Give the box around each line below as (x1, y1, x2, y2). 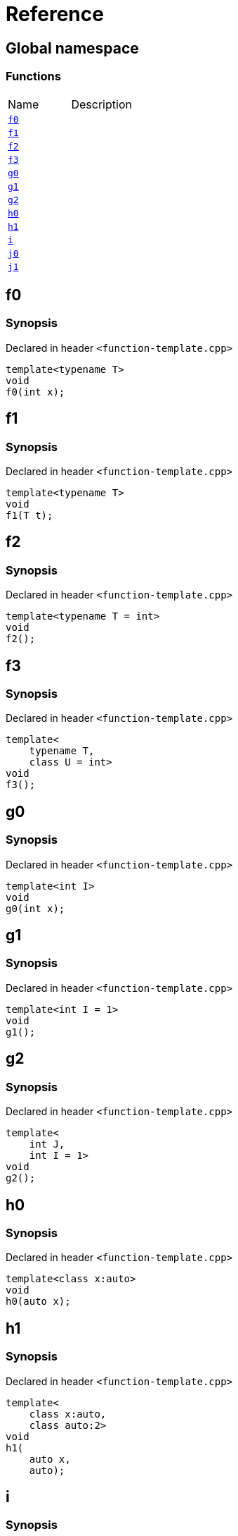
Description (71, 97, 132, 111)
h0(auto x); (6, 1296, 71, 1308)
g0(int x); (6, 902, 65, 914)
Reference (6, 2, 104, 26)
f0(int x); (6, 386, 65, 398)
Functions (6, 69, 61, 84)
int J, (29, 1138, 65, 1150)
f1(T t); (6, 509, 53, 521)
